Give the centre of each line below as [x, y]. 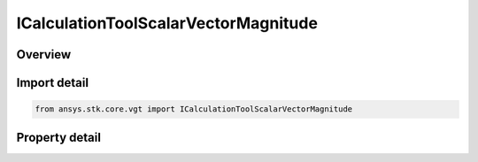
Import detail [52, 83]
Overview [44, 54]
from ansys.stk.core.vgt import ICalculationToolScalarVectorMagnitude [194, 109]
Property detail [59, 137]
